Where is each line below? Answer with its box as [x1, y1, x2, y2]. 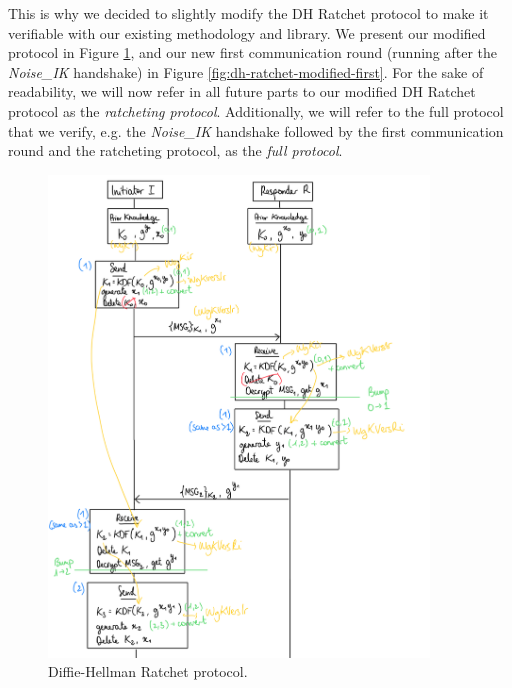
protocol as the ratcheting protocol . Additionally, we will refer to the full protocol [8, 100, 504, 121]
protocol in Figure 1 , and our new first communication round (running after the [8, 42, 498, 63]
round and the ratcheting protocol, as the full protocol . [8, 140, 343, 161]
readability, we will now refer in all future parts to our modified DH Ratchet [8, 81, 476, 102]
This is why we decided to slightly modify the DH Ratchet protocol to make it [8, 3, 489, 23]
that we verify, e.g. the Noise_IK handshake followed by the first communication [8, 120, 504, 141]
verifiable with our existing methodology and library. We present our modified [8, 22, 486, 43]
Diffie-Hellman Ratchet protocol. [48, 661, 248, 682]
